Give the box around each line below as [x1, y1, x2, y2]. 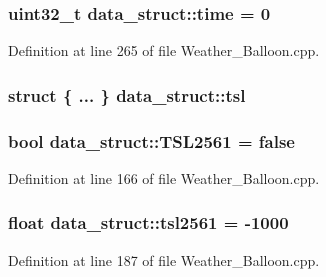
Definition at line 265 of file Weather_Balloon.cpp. [8, 40, 320, 61]
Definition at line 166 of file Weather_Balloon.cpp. [8, 167, 320, 188]
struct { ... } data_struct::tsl [8, 82, 246, 107]
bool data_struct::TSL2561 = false [8, 128, 295, 153]
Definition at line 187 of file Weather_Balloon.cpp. [8, 249, 320, 270]
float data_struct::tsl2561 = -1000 [8, 210, 289, 235]
